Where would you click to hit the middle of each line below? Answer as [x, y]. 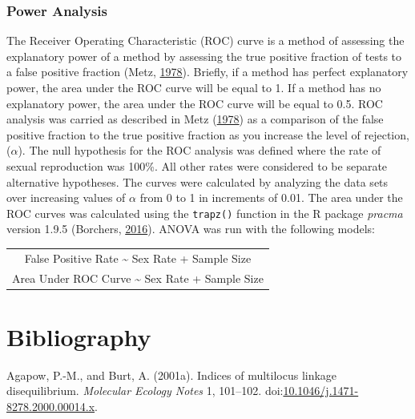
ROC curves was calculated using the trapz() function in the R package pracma [205, 213]
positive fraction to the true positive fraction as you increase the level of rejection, [208, 134]
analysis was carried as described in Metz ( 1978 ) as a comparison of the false [195, 119]
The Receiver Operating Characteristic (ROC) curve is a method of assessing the [205, 40]
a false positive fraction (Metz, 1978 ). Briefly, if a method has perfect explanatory [207, 72]
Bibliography [79, 336]
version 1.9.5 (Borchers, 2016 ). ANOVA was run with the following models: [191, 229]
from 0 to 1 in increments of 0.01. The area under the [271, 197]
